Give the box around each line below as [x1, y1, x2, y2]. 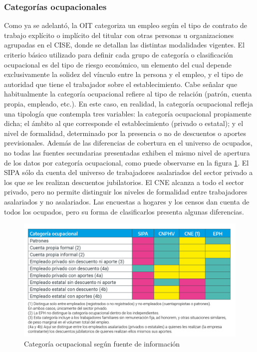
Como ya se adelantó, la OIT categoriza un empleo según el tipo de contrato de [4, 20, 248, 30]
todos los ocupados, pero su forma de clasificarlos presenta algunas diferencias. [4, 206, 244, 216]
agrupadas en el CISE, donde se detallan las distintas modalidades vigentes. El [4, 39, 245, 50]
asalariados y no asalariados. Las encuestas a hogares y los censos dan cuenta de [4, 196, 250, 206]
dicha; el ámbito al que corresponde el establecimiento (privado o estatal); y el [4, 118, 244, 128]
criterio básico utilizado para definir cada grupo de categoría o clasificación [4, 49, 233, 59]
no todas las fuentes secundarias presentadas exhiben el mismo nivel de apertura [4, 147, 250, 157]
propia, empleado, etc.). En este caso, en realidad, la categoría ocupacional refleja [4, 98, 254, 108]
